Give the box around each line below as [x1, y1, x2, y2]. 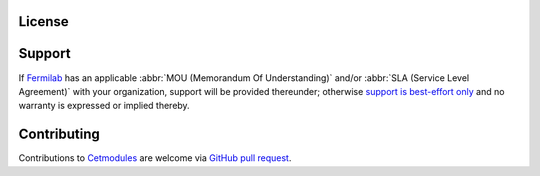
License [18, 13, 69, 30]
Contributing [18, 126, 100, 143]
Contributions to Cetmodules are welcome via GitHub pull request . [18, 152, 292, 164]
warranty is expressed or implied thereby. [18, 100, 190, 112]
